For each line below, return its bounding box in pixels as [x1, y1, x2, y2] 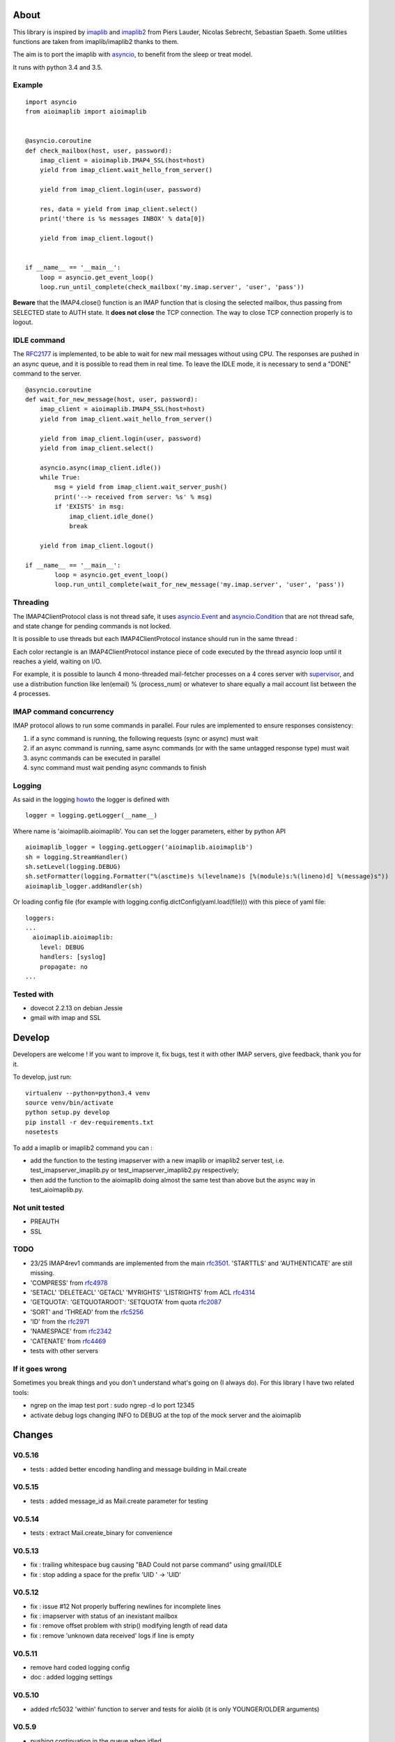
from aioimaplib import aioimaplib [25, 108, 147, 116]
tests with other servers [30, 1347, 99, 1355]
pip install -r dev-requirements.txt [25, 1118, 155, 1126]
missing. [30, 1269, 55, 1277]
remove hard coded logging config [30, 1663, 130, 1672]
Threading [13, 598, 49, 608]
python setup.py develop [25, 1109, 110, 1116]
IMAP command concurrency [13, 707, 114, 716]
